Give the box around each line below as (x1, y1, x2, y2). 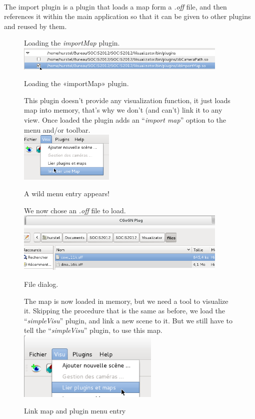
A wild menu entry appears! (24, 188, 109, 199)
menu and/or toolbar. (24, 124, 90, 135)
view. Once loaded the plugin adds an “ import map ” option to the (24, 114, 226, 125)
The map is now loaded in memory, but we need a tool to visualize (24, 295, 228, 306)
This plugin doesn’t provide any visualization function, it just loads (24, 95, 230, 105)
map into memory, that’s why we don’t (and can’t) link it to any (24, 105, 222, 115)
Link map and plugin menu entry (24, 405, 126, 416)
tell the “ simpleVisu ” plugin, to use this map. (24, 325, 162, 335)
